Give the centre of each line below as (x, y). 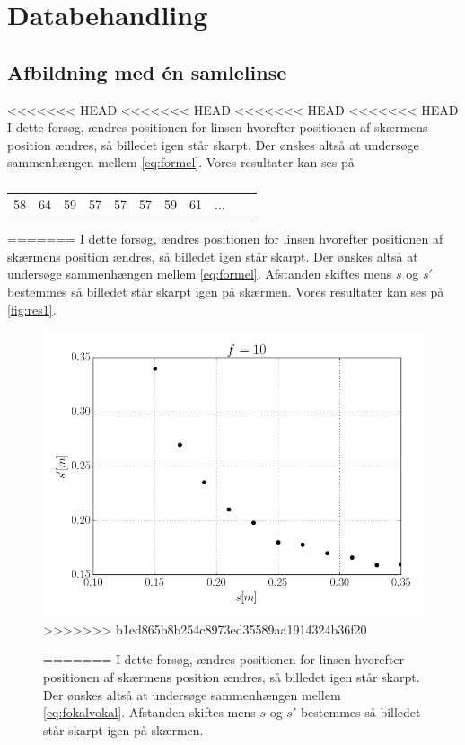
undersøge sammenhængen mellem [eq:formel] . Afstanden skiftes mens (200, 274)
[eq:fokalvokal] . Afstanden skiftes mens (149, 712)
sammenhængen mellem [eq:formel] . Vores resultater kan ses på (181, 162)
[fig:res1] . (32, 309)
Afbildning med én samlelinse (147, 71)
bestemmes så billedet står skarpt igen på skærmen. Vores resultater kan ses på (226, 292)
